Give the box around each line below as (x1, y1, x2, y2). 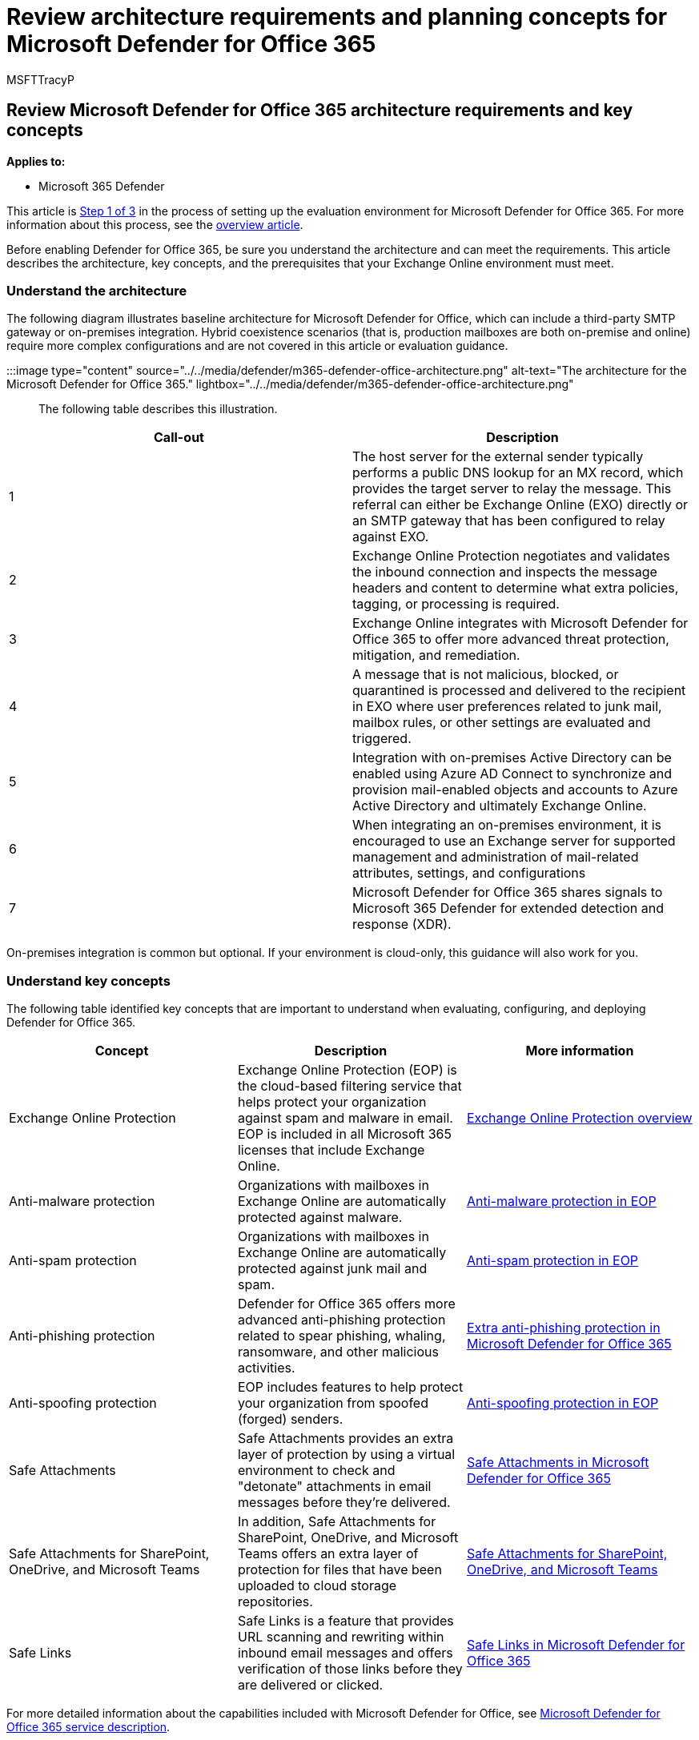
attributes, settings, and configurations (352, 865, 586, 882)
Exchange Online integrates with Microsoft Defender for (352, 615, 689, 632)
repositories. (237, 1593, 313, 1610)
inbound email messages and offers (237, 1645, 453, 1662)
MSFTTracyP (6, 72, 74, 86)
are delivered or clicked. (237, 1677, 384, 1694)
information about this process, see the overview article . (6, 217, 303, 231)
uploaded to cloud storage (237, 1577, 397, 1594)
